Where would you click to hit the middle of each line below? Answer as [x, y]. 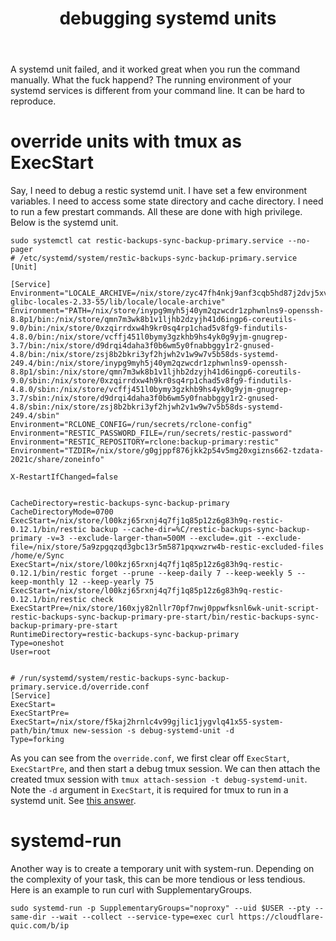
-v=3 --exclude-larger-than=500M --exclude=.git [149, 538]
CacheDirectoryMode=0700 [62, 512]
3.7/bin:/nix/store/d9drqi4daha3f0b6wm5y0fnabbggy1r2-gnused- [142, 346]
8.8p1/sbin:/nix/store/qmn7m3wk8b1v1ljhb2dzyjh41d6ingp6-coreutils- [156, 372]
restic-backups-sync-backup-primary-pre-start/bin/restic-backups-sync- [165, 617]
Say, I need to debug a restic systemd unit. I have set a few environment [159, 191]
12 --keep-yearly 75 [111, 582]
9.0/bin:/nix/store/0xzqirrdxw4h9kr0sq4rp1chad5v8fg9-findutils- [149, 328]
